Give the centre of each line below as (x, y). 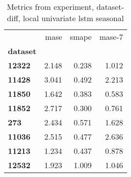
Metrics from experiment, (50, 7)
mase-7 (111, 37)
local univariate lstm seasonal (73, 18)
